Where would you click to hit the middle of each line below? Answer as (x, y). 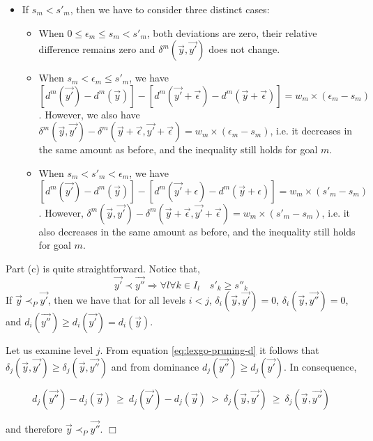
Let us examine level (50, 350)
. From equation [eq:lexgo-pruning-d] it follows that (210, 350)
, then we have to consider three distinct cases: (170, 9)
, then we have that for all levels (117, 300)
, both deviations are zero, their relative (232, 32)
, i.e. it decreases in (311, 131)
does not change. (244, 49)
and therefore (34, 428)
